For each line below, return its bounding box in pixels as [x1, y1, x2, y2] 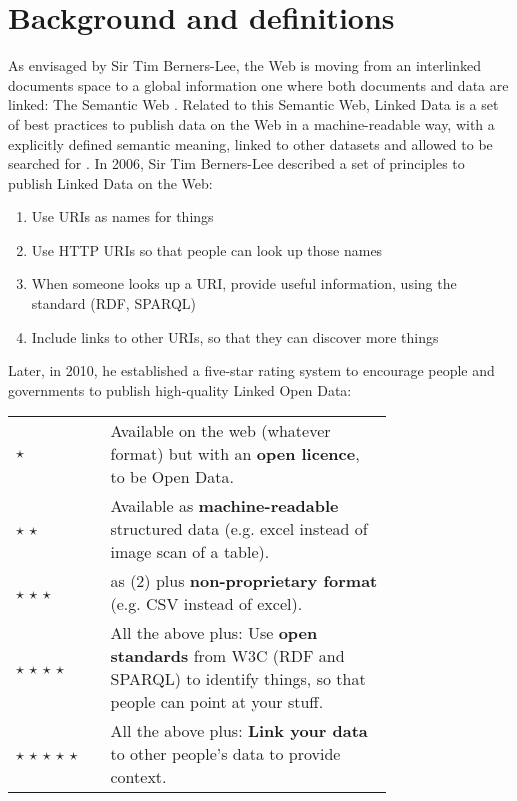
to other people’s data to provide [110, 742, 341, 766]
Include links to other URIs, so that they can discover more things [31, 326, 439, 347]
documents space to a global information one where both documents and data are [8, 74, 509, 95]
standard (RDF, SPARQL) [31, 293, 197, 314]
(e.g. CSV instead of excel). [110, 592, 303, 616]
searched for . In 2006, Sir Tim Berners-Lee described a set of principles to [8, 153, 465, 174]
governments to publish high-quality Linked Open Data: [8, 379, 352, 400]
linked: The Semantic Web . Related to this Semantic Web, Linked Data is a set [8, 94, 499, 115]
